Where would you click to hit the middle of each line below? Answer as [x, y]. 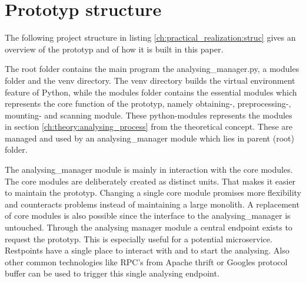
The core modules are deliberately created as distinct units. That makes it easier [150, 181]
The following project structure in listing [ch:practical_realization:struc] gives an [150, 37]
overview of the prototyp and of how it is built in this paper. [114, 49]
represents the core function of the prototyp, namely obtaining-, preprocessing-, [148, 103]
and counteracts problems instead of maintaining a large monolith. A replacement [152, 204]
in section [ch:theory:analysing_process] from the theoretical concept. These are [149, 126]
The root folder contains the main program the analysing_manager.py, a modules [152, 69]
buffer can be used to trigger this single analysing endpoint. [112, 273]
